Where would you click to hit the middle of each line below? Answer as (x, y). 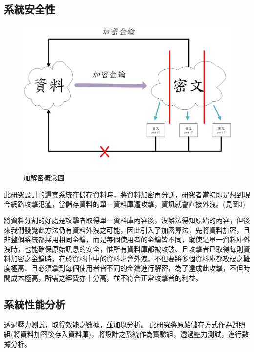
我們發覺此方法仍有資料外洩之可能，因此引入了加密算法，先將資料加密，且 (130, 230)
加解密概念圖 (44, 178)
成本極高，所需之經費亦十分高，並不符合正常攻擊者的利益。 (106, 277)
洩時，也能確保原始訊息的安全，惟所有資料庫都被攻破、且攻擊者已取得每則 (124, 249)
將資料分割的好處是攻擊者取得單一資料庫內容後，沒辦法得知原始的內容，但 (124, 220)
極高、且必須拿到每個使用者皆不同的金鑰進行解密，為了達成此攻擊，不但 (127, 268)
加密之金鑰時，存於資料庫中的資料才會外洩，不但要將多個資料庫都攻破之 (127, 258)
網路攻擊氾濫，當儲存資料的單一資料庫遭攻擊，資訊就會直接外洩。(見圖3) (128, 204)
